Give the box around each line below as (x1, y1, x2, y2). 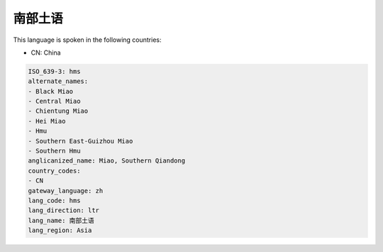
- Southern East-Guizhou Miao (28, 137, 133, 145)
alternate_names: (28, 77, 89, 85)
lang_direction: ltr (28, 207, 99, 214)
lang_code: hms (28, 197, 81, 204)
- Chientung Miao (28, 107, 89, 115)
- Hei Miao (28, 117, 66, 125)
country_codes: (28, 167, 81, 175)
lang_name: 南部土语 (28, 217, 95, 224)
